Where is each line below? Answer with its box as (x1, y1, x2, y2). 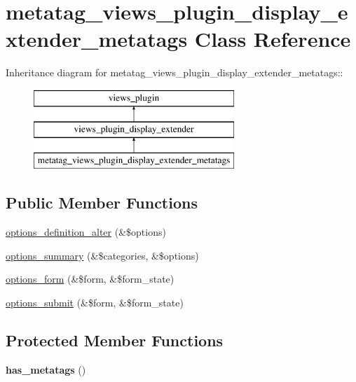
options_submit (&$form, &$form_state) (6, 295, 184, 309)
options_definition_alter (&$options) (6, 225, 166, 239)
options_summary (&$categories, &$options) (6, 248, 199, 262)
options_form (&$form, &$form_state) (6, 271, 174, 286)
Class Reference (194, 24, 351, 53)
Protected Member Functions (6, 329, 224, 351)
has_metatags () (6, 362, 86, 376)
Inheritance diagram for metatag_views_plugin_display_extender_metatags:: (6, 65, 343, 80)
